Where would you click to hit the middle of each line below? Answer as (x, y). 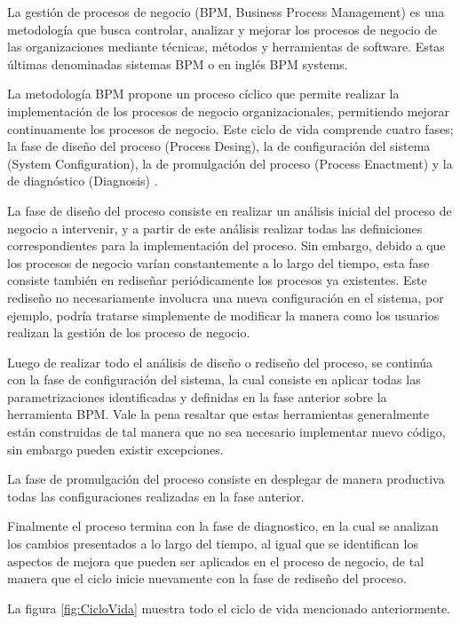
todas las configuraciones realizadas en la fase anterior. (156, 496)
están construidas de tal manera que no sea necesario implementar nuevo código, (226, 432)
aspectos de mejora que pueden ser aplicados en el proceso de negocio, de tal (216, 561)
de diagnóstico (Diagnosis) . (83, 181)
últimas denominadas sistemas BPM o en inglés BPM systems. (178, 63)
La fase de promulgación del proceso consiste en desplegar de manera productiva (226, 479)
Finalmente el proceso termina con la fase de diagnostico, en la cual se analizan (223, 526)
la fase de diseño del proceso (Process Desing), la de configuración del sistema (219, 146)
